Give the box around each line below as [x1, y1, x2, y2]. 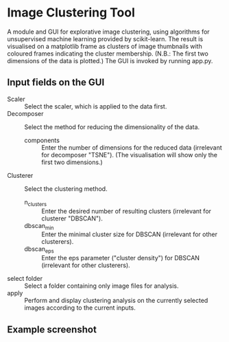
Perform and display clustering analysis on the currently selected [24, 297, 208, 305]
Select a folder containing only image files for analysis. [24, 282, 180, 290]
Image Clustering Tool [7, 5, 136, 21]
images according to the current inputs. [24, 304, 136, 312]
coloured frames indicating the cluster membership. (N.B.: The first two [7, 49, 209, 58]
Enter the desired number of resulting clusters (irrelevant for [41, 207, 211, 215]
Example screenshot [7, 323, 97, 335]
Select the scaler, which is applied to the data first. [24, 102, 167, 111]
